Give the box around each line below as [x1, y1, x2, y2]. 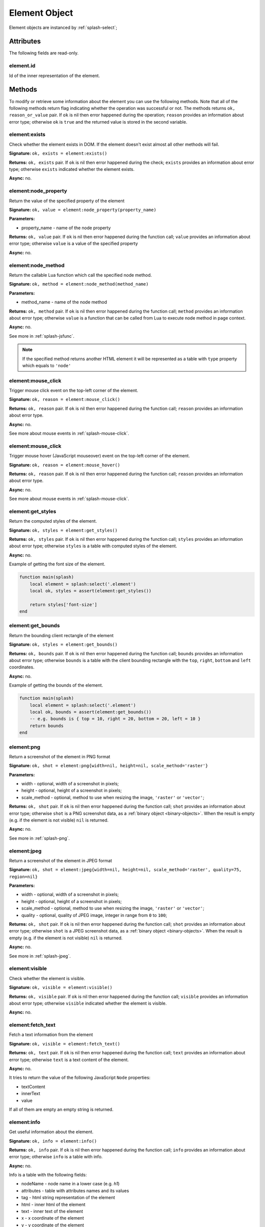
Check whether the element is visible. [9, 975, 85, 981]
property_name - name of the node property [21, 225, 111, 231]
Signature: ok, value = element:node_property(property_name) [9, 207, 157, 213]
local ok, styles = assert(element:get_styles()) [29, 588, 152, 593]
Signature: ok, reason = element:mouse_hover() [9, 462, 120, 468]
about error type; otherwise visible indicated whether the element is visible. [9, 1000, 167, 1006]
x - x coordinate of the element [21, 1215, 84, 1221]
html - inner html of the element [21, 1201, 86, 1207]
